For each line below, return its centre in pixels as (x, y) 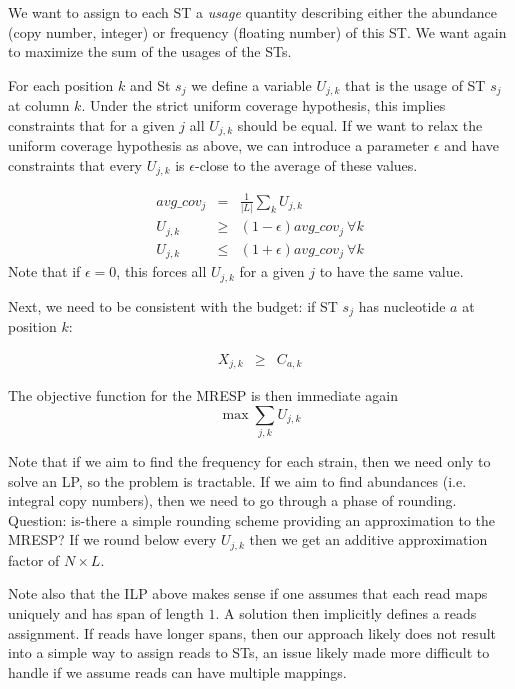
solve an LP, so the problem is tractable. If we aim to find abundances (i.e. (237, 480)
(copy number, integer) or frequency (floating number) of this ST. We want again (257, 31)
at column (39, 105)
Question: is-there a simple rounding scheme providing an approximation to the (251, 519)
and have (472, 145)
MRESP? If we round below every (112, 539)
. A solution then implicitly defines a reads (346, 613)
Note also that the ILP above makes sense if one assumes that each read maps (248, 593)
